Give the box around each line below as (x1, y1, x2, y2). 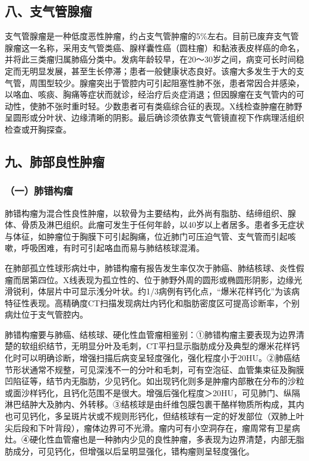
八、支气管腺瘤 (5, 2, 92, 20)
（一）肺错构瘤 (5, 183, 73, 198)
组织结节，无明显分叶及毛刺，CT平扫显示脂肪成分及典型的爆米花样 (29, 340, 292, 352)
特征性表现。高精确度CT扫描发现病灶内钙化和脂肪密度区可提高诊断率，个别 (5, 296, 300, 309)
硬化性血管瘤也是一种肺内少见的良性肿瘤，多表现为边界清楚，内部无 (29, 433, 296, 446)
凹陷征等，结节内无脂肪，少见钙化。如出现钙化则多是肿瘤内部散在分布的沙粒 (5, 375, 304, 387)
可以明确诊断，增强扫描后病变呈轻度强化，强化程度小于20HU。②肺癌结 (21, 352, 300, 364)
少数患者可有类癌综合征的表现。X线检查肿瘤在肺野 (104, 99, 302, 112)
